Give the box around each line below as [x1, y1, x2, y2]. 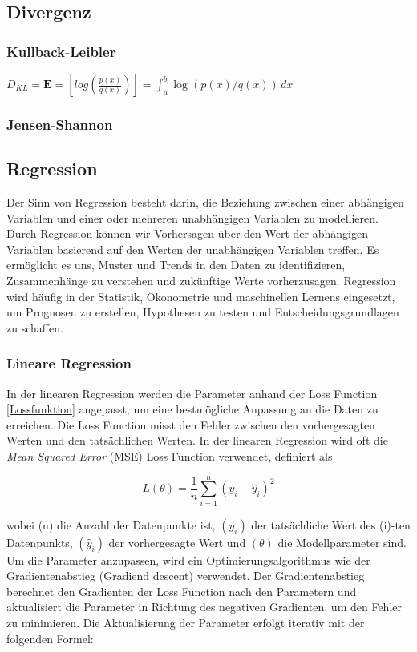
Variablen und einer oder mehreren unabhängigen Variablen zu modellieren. [6, 209, 379, 226]
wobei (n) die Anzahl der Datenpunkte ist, [6, 516, 216, 533]
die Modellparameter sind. [277, 533, 407, 550]
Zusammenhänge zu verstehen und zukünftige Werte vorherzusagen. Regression [6, 272, 396, 289]
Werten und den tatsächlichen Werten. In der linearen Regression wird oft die [6, 432, 388, 449]
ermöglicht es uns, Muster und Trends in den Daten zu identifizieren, [6, 256, 346, 273]
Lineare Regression [6, 353, 132, 373]
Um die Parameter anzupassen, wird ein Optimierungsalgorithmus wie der [6, 551, 370, 568]
